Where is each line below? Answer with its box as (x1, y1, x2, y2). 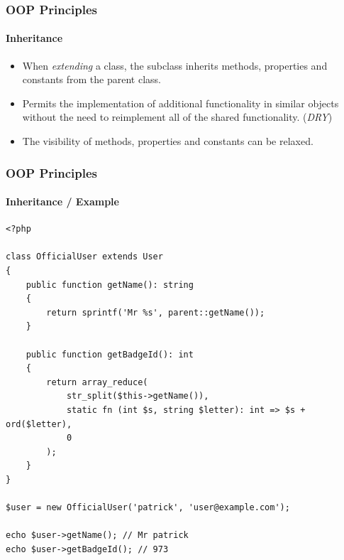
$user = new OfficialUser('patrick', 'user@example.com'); (6, 502, 290, 513)
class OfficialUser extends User (6, 252, 163, 262)
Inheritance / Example (6, 194, 119, 209)
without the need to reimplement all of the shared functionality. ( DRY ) (22, 109, 333, 124)
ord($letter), (6, 419, 72, 429)
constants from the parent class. (22, 72, 161, 87)
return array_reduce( (46, 377, 148, 387)
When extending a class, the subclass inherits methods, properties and (22, 58, 328, 72)
